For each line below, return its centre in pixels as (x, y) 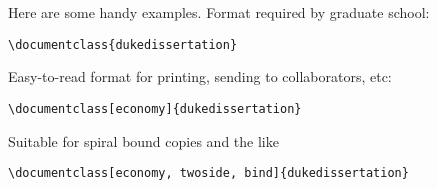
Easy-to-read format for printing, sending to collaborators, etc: (200, 76)
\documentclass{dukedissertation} (123, 44)
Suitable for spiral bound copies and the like (143, 140)
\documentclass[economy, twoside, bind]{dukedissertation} (208, 173)
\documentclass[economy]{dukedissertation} (155, 108)
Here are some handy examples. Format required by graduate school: (219, 12)
